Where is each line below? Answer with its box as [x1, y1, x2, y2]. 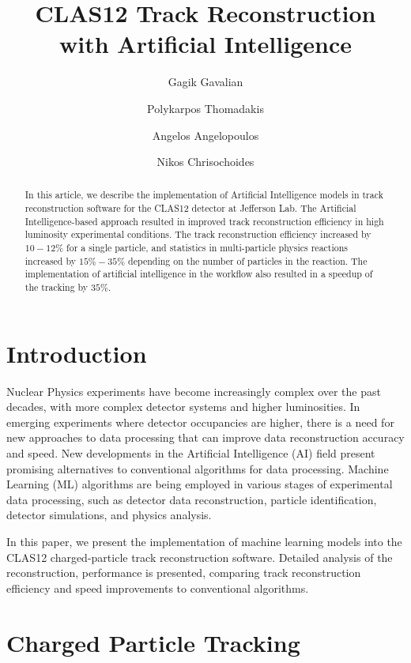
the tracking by [25, 281, 89, 294]
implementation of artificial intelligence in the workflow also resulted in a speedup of [25, 267, 373, 281]
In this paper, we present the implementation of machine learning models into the [6, 533, 402, 550]
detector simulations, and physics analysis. [6, 507, 212, 523]
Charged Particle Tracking [6, 626, 300, 658]
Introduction [6, 337, 147, 369]
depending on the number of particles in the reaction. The [128, 254, 368, 267]
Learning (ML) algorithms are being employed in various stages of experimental [6, 476, 393, 492]
